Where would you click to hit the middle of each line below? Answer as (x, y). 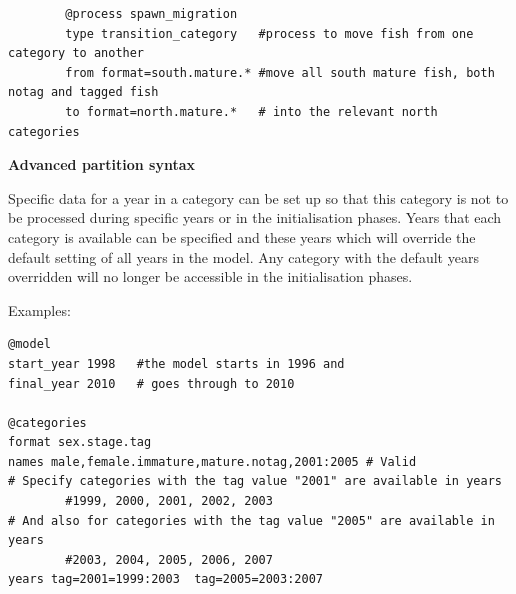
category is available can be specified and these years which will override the (242, 236)
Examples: (39, 309)
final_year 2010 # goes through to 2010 (151, 383)
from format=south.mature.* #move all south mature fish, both (280, 72)
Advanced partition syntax (102, 164)
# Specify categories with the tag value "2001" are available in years (255, 481)
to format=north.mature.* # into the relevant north (251, 111)
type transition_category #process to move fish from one (269, 33)
